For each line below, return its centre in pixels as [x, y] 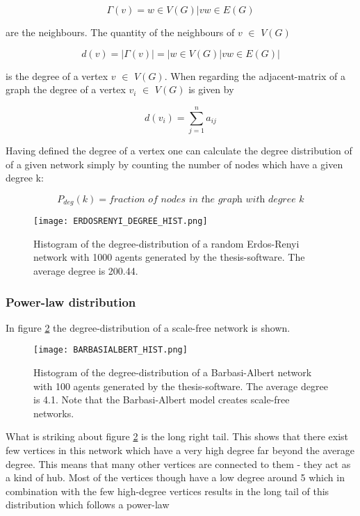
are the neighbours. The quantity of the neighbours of [120, 32]
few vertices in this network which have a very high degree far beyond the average [180, 450]
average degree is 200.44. [86, 270]
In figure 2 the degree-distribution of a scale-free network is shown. [148, 327]
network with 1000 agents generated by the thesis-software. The [169, 257]
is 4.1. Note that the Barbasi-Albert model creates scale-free [162, 400]
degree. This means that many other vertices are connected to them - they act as [178, 463]
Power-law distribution [71, 301]
